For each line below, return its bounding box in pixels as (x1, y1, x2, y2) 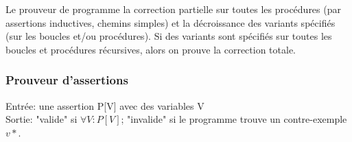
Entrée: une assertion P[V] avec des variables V (5, 98, 204, 113)
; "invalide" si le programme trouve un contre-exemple (121, 112, 347, 126)
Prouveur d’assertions (5, 71, 128, 88)
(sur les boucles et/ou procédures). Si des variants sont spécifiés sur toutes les (5, 29, 332, 43)
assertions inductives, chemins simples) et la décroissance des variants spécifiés (5, 15, 336, 29)
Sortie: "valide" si (5, 112, 78, 126)
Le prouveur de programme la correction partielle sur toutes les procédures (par (5, 2, 341, 16)
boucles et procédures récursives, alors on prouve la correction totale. (5, 42, 296, 56)
